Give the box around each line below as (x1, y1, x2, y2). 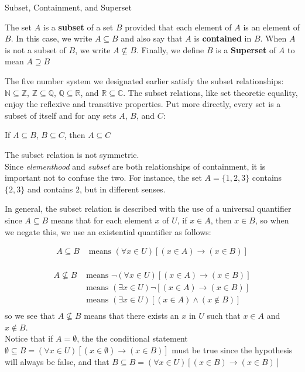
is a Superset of (215, 43, 276, 56)
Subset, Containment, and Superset (5, 1, 132, 13)
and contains (27, 182, 73, 195)
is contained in (194, 32, 252, 44)
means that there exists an (84, 309, 179, 322)
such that (207, 309, 241, 322)
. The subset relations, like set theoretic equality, (123, 86, 298, 98)
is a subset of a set (43, 20, 114, 33)
